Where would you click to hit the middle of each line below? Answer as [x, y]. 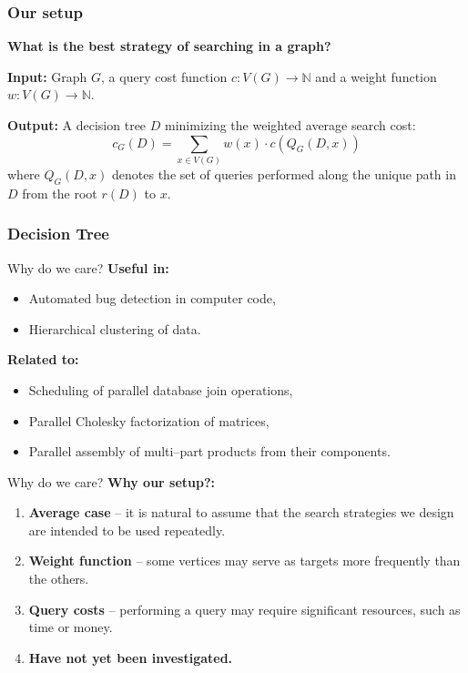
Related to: [43, 359]
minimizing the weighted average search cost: [290, 125]
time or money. [71, 627]
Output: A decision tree [77, 125]
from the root [60, 193]
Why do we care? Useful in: [88, 267]
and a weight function [376, 76]
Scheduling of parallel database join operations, [161, 389]
